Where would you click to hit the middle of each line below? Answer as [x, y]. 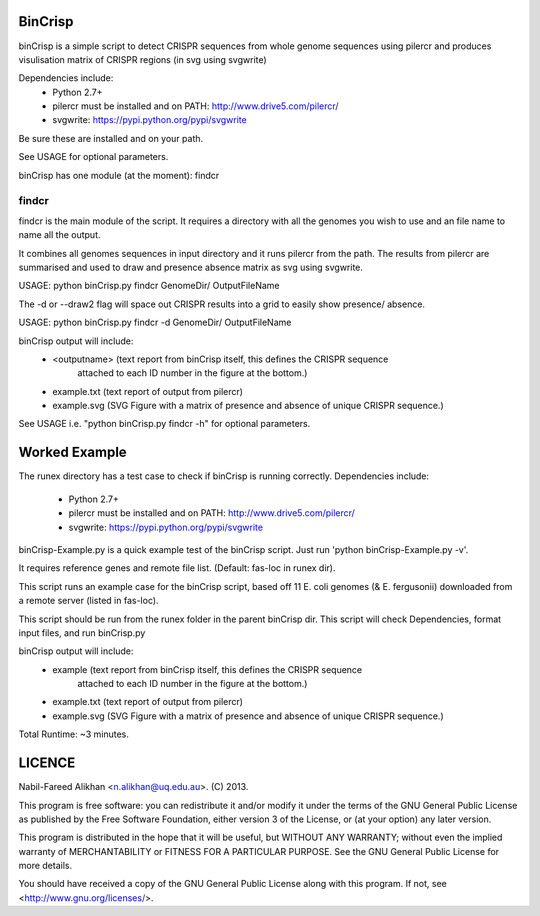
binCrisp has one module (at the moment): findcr [119, 175]
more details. [45, 866]
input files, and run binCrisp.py [82, 632]
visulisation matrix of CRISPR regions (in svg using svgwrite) [142, 59]
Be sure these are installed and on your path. [111, 138]
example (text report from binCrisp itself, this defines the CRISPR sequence [207, 669]
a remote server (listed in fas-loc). [88, 601]
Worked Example [72, 452]
